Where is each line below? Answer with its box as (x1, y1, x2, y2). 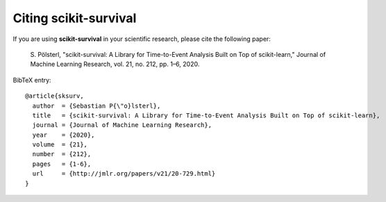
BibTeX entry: (12, 76, 51, 84)
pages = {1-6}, (32, 160, 92, 168)
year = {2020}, (32, 131, 95, 139)
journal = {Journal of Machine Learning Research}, (32, 121, 212, 129)
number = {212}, (32, 150, 92, 158)
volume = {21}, (32, 141, 88, 149)
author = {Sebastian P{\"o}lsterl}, (32, 101, 161, 110)
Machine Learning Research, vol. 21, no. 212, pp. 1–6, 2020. (30, 60, 200, 69)
